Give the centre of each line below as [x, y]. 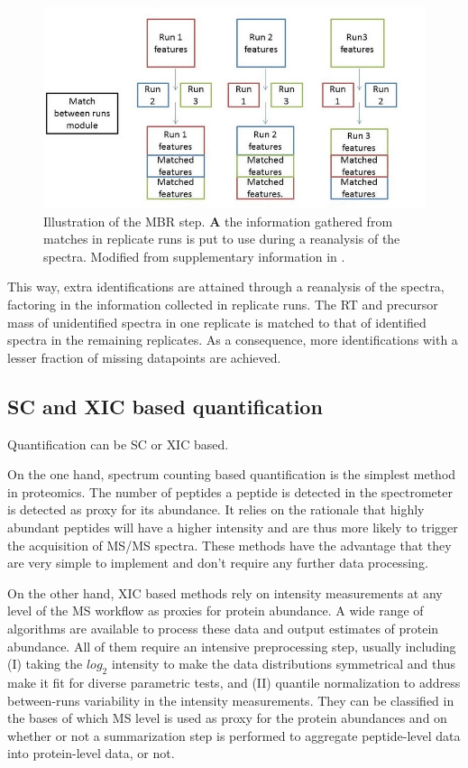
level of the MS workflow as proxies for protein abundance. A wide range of [216, 611]
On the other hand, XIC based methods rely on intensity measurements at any [225, 592]
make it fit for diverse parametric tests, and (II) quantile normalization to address [234, 682]
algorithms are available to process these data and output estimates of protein [223, 628]
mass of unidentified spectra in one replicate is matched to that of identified [217, 322]
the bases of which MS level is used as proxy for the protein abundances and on [227, 718]
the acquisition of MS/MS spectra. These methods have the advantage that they [229, 545]
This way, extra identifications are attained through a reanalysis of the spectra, [226, 287]
